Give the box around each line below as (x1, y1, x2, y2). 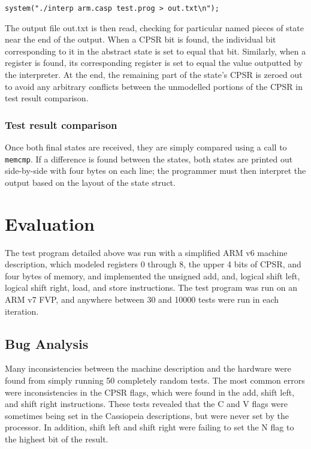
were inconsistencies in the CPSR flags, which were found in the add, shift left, (5, 385, 295, 398)
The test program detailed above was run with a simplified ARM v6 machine (5, 246, 288, 258)
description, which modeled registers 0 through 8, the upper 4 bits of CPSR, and (5, 258, 301, 270)
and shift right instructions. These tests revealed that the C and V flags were (5, 397, 288, 410)
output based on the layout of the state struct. (5, 176, 176, 188)
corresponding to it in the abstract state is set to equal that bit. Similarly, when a (5, 44, 306, 57)
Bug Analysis (5, 334, 89, 352)
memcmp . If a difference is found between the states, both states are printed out (5, 152, 293, 165)
